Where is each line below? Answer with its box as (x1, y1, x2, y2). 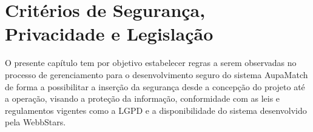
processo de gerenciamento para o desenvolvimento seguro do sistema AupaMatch (5, 68, 308, 81)
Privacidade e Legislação (5, 21, 214, 46)
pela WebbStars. (5, 116, 66, 128)
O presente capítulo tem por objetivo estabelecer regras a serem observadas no (5, 56, 297, 69)
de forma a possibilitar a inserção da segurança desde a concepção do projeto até (5, 80, 305, 93)
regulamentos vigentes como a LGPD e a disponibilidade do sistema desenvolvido (5, 104, 307, 116)
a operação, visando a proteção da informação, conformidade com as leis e (5, 92, 280, 105)
